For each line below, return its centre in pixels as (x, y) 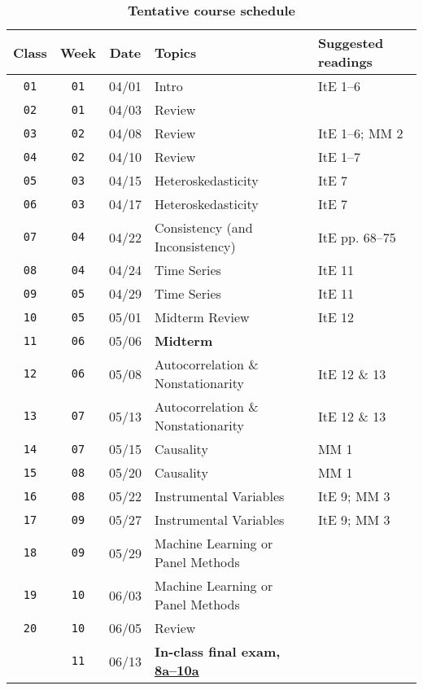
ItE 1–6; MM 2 (360, 133)
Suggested (351, 43)
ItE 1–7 (339, 157)
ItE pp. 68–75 (357, 237)
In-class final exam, (217, 651)
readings (345, 61)
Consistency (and (203, 227)
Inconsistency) (195, 246)
